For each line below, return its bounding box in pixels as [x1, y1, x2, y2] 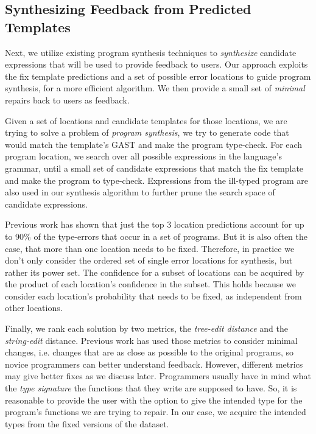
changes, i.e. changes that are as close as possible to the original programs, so [5, 346, 294, 359]
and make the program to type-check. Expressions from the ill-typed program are [5, 173, 309, 186]
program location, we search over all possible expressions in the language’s [5, 150, 282, 163]
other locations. [5, 301, 63, 314]
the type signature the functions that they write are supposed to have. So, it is [5, 382, 297, 394]
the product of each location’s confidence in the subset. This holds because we [5, 278, 297, 290]
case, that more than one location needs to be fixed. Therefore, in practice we [5, 242, 295, 254]
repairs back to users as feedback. [5, 93, 130, 106]
